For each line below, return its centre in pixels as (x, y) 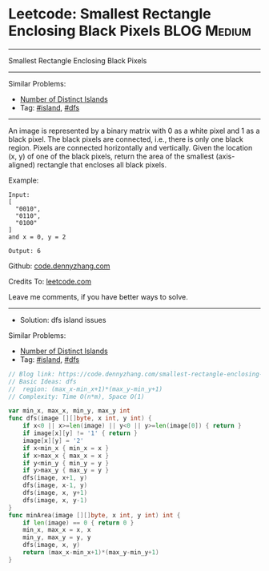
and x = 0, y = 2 (37, 237)
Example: (24, 180)
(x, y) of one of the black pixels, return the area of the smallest (111, 156)
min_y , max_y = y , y (57, 537)
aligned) (22, 164)
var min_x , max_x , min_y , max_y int (69, 411)
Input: (19, 195)
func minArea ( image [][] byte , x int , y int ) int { (94, 515)
